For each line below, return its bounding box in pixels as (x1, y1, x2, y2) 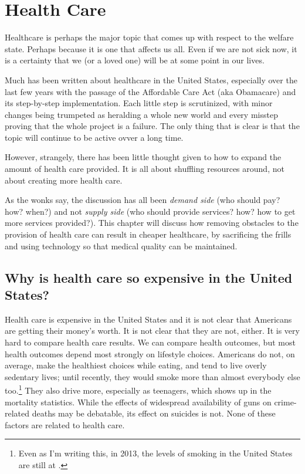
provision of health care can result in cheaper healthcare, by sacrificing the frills (5, 228, 292, 241)
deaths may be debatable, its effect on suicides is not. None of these (32, 407, 276, 419)
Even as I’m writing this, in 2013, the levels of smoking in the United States (18, 447, 293, 459)
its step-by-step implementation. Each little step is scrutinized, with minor (5, 97, 273, 109)
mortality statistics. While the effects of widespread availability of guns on (5, 395, 272, 408)
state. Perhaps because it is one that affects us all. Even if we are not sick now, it (5, 42, 297, 55)
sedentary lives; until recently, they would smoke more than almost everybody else (5, 370, 300, 382)
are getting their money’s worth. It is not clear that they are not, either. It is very (5, 324, 300, 337)
